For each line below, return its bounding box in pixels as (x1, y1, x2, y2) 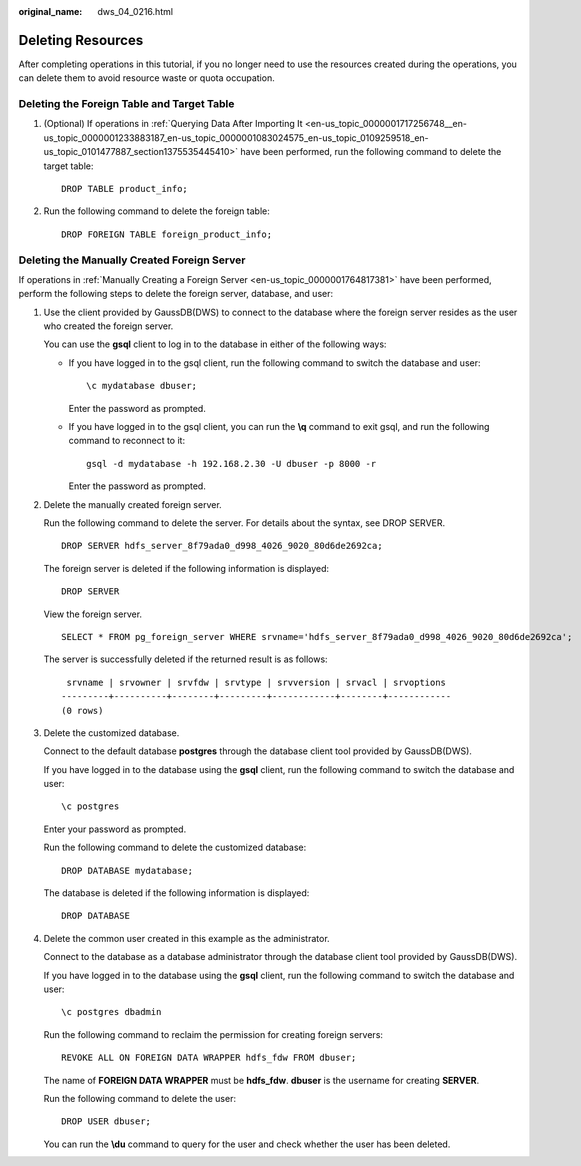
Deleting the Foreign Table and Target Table (18, 97, 235, 111)
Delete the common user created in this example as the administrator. (43, 932, 330, 944)
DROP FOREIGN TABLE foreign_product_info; (61, 228, 273, 240)
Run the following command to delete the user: (43, 1092, 237, 1104)
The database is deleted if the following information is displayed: (43, 887, 310, 899)
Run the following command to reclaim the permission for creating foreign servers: (43, 1028, 384, 1040)
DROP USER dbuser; (61, 1116, 152, 1127)
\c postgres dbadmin (61, 1006, 162, 1018)
